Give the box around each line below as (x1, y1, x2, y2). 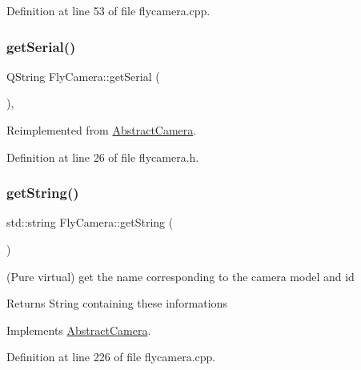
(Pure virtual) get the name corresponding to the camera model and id (6, 267, 355, 284)
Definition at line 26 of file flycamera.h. (6, 148, 199, 165)
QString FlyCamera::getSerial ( (6, 67, 160, 84)
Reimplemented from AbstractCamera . (6, 122, 197, 138)
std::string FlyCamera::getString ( (6, 214, 174, 231)
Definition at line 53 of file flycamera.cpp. (6, 2, 211, 18)
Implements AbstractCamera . (6, 321, 151, 338)
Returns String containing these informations (6, 295, 227, 312)
